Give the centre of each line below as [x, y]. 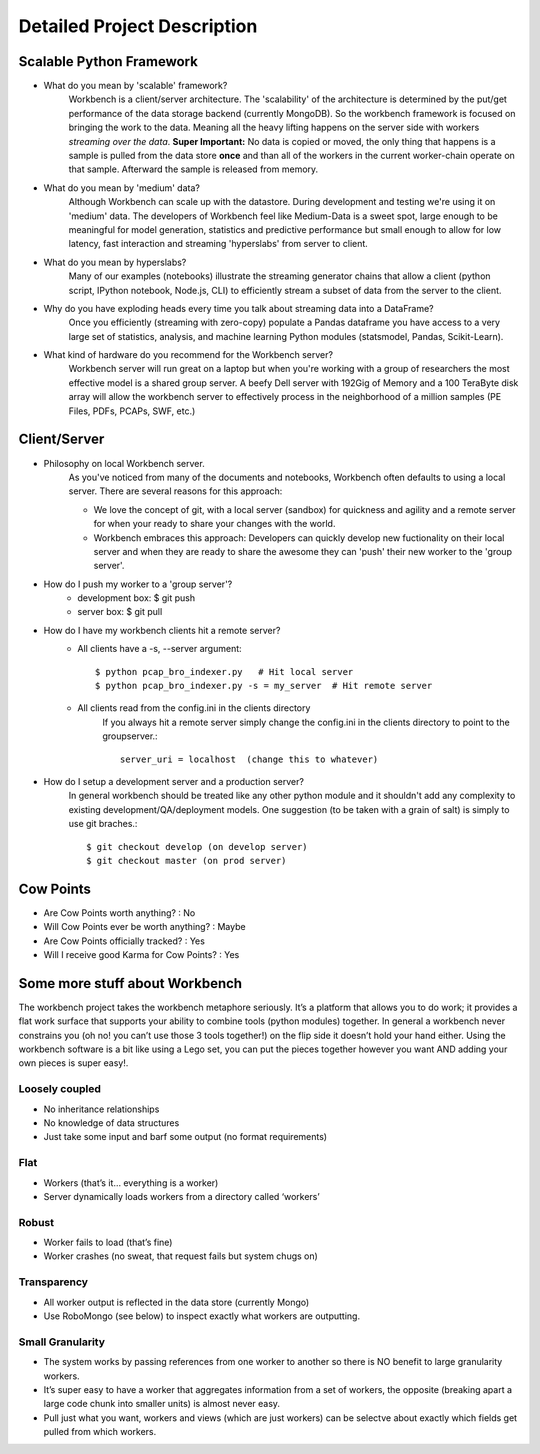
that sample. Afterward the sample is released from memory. [193, 169]
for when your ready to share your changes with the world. [214, 524]
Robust [36, 1222]
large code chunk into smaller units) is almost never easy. [161, 1404]
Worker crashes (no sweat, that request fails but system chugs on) [181, 1256]
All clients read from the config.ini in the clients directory [194, 708]
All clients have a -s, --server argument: [159, 649]
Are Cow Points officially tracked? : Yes [124, 941]
